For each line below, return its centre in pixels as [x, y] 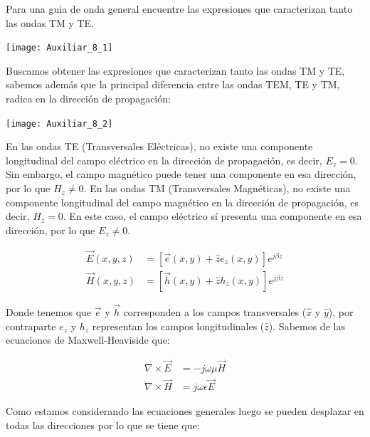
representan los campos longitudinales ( [178, 326]
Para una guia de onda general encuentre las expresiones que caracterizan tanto [179, 9]
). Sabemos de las [307, 326]
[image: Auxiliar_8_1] [59, 48]
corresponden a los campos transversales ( [215, 311]
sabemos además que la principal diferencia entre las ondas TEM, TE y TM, [173, 84]
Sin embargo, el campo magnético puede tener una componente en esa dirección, [181, 174]
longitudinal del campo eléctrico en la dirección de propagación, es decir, [164, 160]
